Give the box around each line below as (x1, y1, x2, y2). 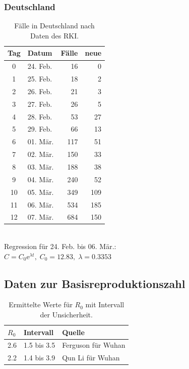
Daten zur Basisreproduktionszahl (4, 275, 185, 291)
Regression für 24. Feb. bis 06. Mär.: (4, 241, 116, 252)
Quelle (62, 326, 85, 337)
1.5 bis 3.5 (23, 340, 55, 350)
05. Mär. (27, 186, 54, 197)
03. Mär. (27, 161, 54, 172)
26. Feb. (27, 86, 52, 96)
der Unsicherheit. (40, 309, 93, 320)
